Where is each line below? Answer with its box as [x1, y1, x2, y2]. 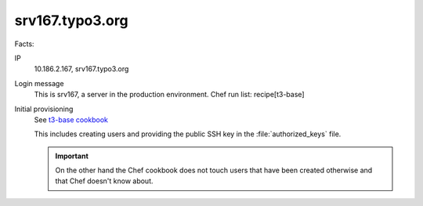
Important [55, 151, 89, 161]
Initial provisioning [14, 104, 74, 114]
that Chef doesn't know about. [55, 176, 154, 186]
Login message [14, 78, 64, 88]
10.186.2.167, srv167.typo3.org [34, 64, 129, 74]
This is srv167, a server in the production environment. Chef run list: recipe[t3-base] [34, 90, 305, 99]
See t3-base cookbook [34, 114, 109, 125]
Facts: [14, 39, 34, 49]
